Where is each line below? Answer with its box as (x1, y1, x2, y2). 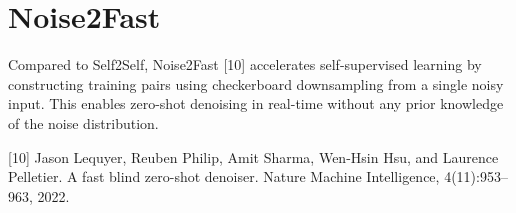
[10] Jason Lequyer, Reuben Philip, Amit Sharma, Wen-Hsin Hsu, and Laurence (8, 146, 499, 167)
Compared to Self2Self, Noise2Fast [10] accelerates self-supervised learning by (8, 54, 482, 75)
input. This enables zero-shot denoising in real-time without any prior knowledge (8, 93, 504, 114)
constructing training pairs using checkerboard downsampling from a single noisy (8, 73, 504, 94)
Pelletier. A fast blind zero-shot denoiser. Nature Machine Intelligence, (8, 166, 440, 187)
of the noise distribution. (8, 112, 159, 133)
